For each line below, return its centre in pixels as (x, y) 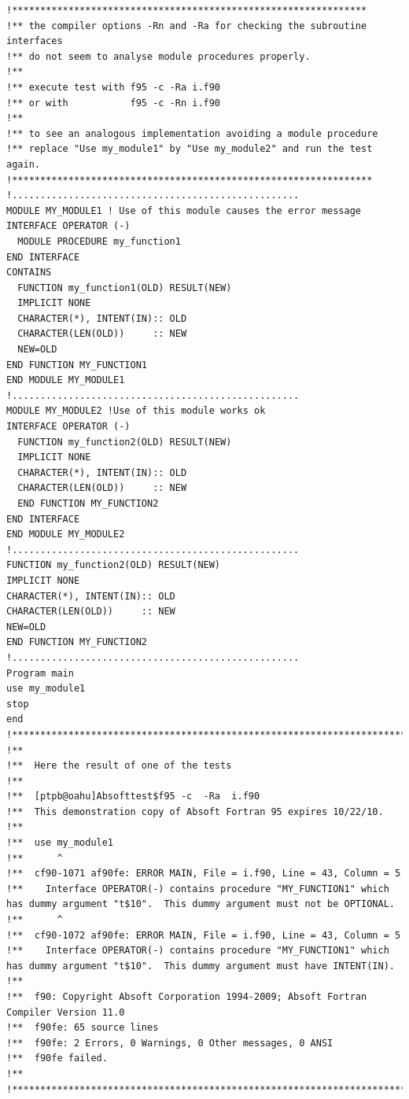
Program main (40, 673)
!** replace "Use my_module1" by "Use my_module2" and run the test (190, 149)
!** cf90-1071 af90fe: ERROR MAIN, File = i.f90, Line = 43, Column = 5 (204, 874)
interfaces (35, 41)
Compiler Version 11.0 (66, 1012)
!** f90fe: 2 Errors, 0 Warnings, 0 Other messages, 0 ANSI (170, 1043)
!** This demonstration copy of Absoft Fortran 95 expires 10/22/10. (195, 811)
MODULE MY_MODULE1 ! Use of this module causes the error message (184, 210)
